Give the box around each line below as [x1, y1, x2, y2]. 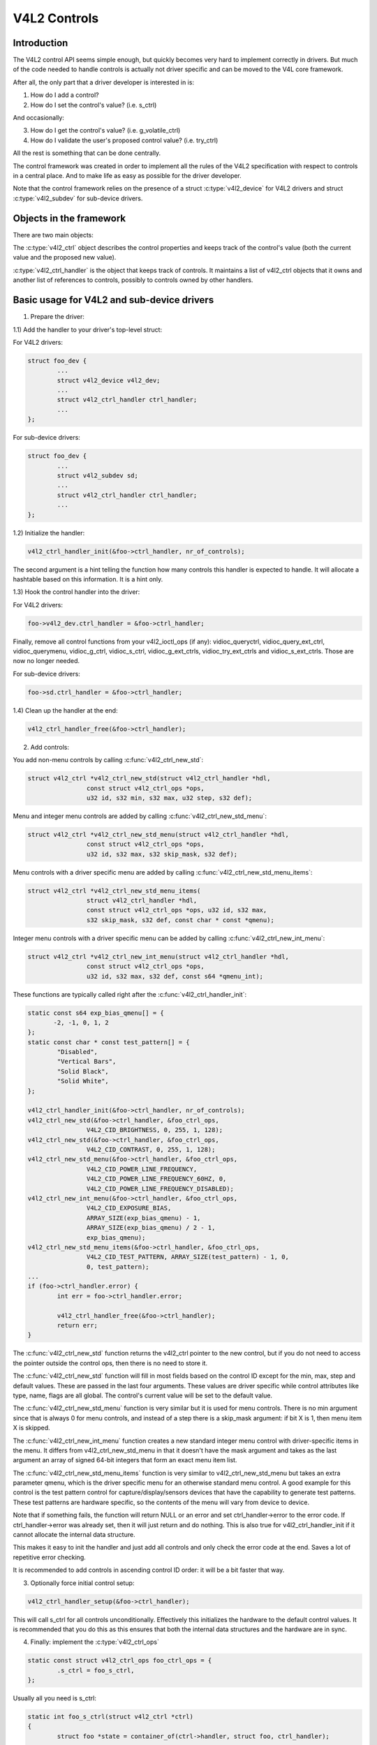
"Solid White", [57, 1077, 110, 1085]
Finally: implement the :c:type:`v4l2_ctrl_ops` [30, 1638, 160, 1647]
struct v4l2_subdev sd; [57, 471, 139, 480]
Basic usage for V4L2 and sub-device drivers [13, 294, 214, 306]
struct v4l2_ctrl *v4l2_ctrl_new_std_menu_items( [27, 886, 201, 895]
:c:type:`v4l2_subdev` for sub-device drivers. [13, 194, 143, 202]
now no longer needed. [13, 657, 80, 665]
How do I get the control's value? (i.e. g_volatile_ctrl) [30, 126, 181, 135]
